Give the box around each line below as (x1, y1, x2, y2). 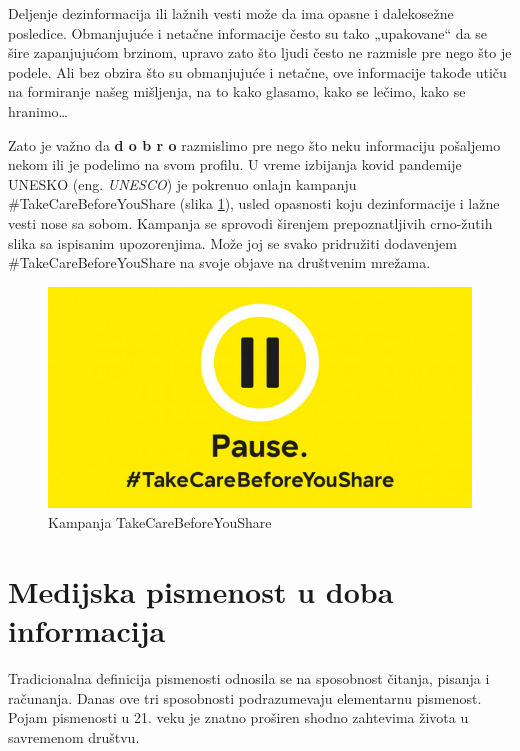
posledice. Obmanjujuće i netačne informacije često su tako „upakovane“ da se (8, 22, 488, 43)
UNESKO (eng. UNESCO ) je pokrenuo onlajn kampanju (8, 173, 357, 194)
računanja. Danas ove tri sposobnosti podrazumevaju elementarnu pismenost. (8, 687, 482, 708)
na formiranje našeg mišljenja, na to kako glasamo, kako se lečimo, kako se (8, 81, 466, 102)
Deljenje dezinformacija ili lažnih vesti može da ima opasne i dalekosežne (8, 3, 454, 23)
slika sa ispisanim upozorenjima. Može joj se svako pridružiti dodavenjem (8, 232, 457, 253)
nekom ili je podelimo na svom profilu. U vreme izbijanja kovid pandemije (8, 154, 462, 175)
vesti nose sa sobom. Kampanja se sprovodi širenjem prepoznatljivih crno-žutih (8, 212, 493, 233)
